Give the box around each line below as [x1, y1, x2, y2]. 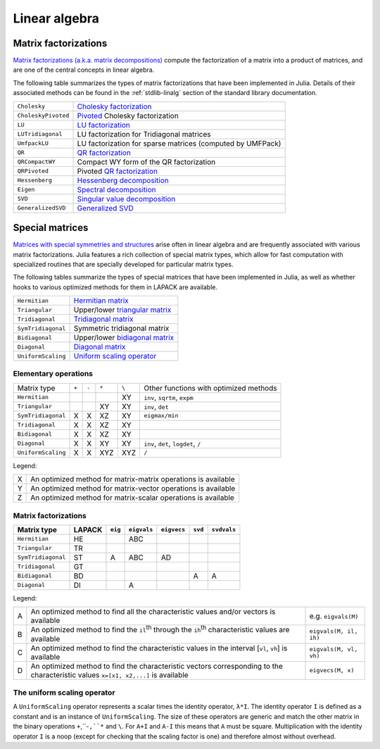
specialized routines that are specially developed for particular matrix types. [13, 260, 234, 268]
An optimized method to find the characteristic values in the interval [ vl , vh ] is [30, 643, 288, 653]
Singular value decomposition [77, 194, 176, 203]
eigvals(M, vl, [309, 645, 358, 653]
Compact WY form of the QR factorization [77, 157, 216, 167]
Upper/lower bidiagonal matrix [73, 333, 175, 343]
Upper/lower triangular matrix [73, 305, 172, 315]
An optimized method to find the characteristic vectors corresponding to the [30, 661, 283, 671]
